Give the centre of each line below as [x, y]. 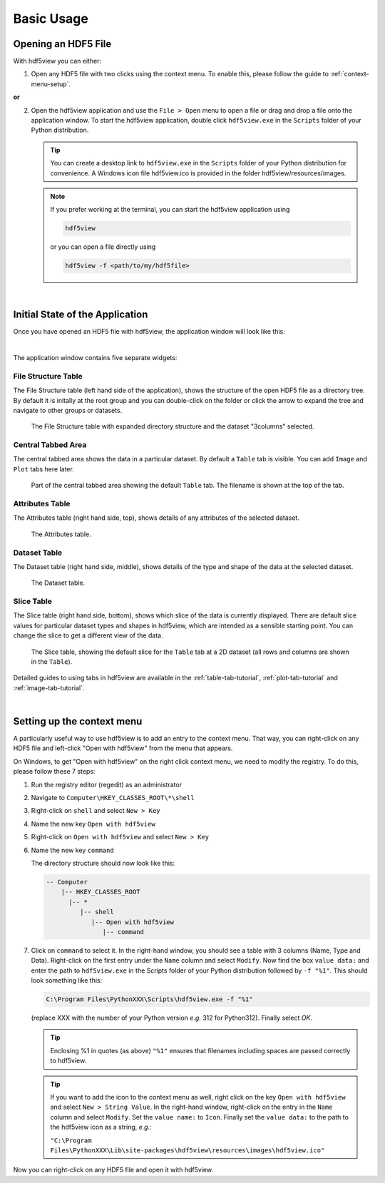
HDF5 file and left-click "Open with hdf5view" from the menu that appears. [123, 748]
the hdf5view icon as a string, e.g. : [101, 1127]
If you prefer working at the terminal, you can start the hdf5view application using [170, 210]
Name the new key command [72, 850]
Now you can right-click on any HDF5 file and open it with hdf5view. [113, 1170]
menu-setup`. [51, 84]
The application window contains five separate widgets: [95, 357]
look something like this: [67, 980]
